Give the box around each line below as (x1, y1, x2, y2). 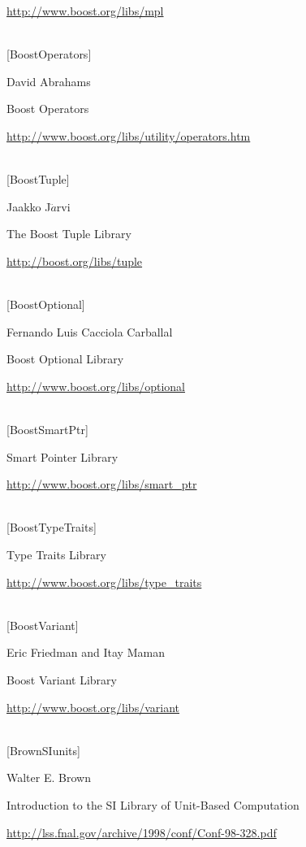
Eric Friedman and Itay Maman (6, 644, 165, 661)
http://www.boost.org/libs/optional (6, 377, 185, 394)
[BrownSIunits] (6, 741, 80, 758)
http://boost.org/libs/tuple (6, 252, 143, 269)
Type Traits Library (6, 546, 106, 563)
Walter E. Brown (6, 769, 91, 786)
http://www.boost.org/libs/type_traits (6, 573, 202, 590)
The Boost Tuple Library (6, 225, 131, 242)
